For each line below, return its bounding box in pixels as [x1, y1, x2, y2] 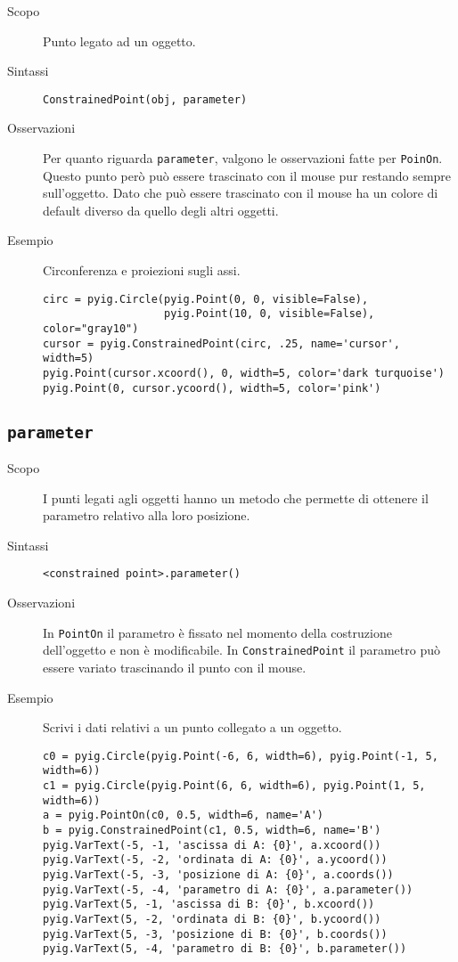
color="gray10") [43, 322, 139, 335]
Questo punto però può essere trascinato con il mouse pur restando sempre [43, 166, 452, 184]
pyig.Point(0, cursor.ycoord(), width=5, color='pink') [43, 381, 381, 395]
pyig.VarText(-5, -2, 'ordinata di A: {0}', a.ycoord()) [43, 853, 388, 867]
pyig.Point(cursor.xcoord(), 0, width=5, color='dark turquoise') [43, 366, 446, 379]
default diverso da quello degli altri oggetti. [43, 200, 279, 219]
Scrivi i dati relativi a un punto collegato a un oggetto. [43, 718, 342, 737]
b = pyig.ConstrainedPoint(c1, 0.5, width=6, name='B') [43, 824, 381, 837]
